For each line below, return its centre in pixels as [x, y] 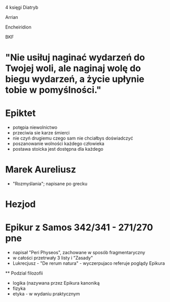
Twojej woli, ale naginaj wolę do [73, 68]
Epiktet [21, 113]
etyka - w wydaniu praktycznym [46, 294]
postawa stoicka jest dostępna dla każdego [58, 149]
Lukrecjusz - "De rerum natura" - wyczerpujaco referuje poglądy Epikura [89, 263]
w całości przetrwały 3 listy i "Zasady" [53, 258]
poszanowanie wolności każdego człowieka [58, 144]
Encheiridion [18, 27]
